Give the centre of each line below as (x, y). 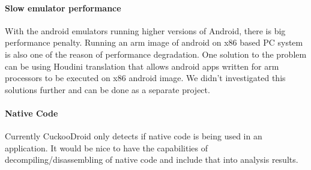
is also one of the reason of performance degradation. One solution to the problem (156, 54)
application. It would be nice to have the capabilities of (107, 147)
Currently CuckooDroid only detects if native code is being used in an (134, 136)
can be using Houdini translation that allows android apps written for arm (142, 66)
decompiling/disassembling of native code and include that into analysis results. (152, 159)
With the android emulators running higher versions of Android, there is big (145, 30)
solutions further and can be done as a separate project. (107, 89)
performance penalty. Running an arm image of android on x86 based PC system (154, 42)
